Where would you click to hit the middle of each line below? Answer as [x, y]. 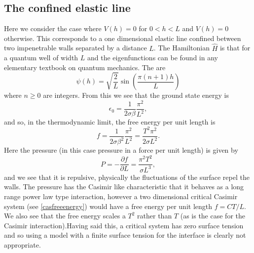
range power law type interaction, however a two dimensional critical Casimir [121, 196]
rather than [155, 216]
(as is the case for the [213, 216]
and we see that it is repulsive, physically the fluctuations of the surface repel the [127, 177]
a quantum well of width [41, 58]
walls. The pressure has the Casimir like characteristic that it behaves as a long [124, 187]
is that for [235, 48]
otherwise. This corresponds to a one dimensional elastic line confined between [123, 38]
